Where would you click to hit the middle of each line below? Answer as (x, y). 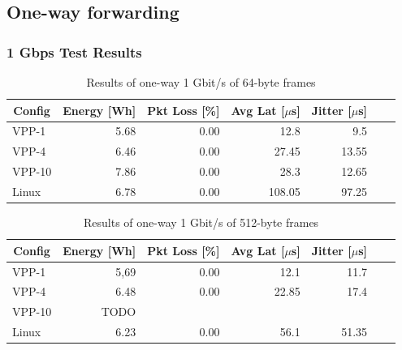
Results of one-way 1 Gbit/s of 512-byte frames (201, 222)
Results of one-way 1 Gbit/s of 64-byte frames (201, 82)
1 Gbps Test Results (74, 51)
